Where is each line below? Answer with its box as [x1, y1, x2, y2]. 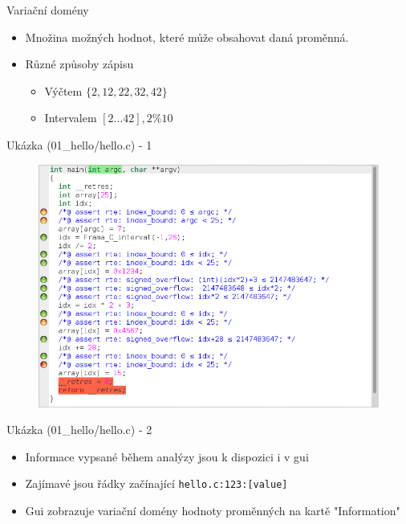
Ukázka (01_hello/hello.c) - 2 [6, 421, 152, 438]
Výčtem [44, 82, 83, 99]
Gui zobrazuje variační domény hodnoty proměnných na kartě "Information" [25, 502, 400, 519]
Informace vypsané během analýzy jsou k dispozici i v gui [25, 448, 309, 465]
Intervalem [44, 109, 97, 126]
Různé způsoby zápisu [25, 55, 134, 72]
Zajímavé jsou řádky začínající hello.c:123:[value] [25, 475, 288, 492]
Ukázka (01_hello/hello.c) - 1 [6, 136, 152, 153]
